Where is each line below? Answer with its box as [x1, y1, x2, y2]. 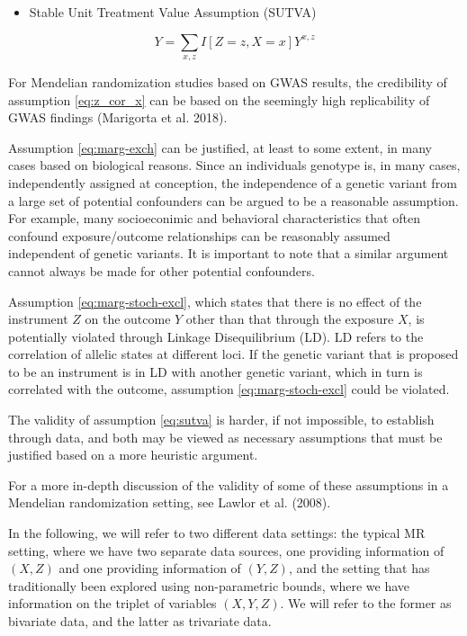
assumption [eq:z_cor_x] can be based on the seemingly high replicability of [8, 90, 430, 109]
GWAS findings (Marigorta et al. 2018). [8, 108, 228, 127]
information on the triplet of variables [8, 594, 217, 613]
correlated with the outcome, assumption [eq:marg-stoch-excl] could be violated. [8, 380, 450, 399]
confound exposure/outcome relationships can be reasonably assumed [8, 226, 391, 245]
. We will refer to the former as [280, 594, 452, 613]
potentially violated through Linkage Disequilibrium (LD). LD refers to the [8, 327, 424, 345]
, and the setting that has [288, 559, 430, 578]
